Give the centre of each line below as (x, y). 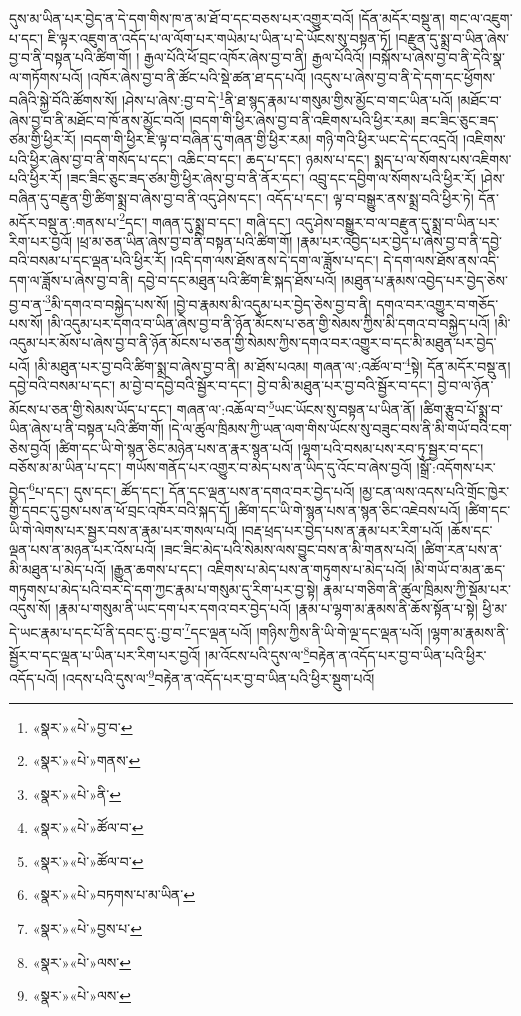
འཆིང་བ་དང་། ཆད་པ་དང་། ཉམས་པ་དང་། (273, 158)
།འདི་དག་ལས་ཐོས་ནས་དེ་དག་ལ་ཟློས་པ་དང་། (275, 260)
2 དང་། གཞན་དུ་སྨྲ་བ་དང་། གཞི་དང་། (205, 220)
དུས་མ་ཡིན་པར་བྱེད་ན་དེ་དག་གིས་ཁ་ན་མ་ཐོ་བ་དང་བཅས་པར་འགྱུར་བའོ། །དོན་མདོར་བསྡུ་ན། (227, 18)
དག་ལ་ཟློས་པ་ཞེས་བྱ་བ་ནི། (71, 280)
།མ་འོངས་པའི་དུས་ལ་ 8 (257, 653)
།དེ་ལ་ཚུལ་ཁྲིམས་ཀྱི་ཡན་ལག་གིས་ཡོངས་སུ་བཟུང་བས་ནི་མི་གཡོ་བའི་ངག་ (340, 428)
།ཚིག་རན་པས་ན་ (461, 549)
